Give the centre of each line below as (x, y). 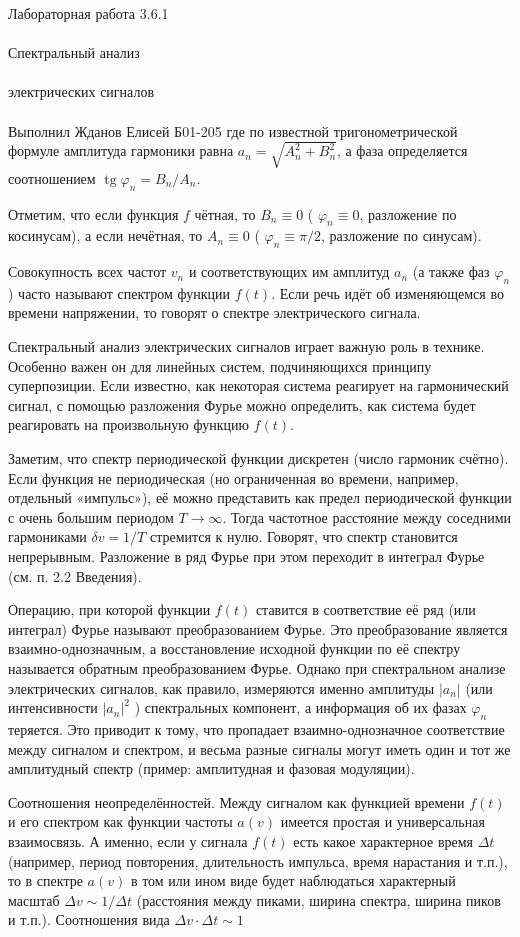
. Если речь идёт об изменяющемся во (387, 292)
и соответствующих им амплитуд (289, 271)
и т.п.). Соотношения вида (89, 919)
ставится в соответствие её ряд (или (365, 609)
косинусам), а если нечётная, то (105, 235)
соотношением (52, 177)
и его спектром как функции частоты (120, 821)
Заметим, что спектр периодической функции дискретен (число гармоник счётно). (258, 458)
